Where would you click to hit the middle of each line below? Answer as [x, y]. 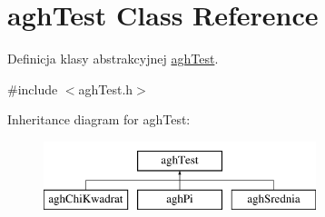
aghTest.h [106, 89]
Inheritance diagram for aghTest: [99, 119]
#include [33, 89]
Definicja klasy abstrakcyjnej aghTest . [113, 59]
